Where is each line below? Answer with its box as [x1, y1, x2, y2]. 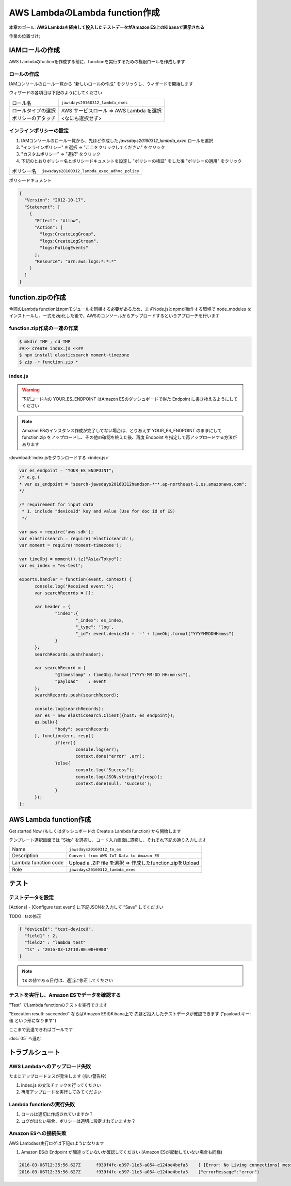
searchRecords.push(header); [34, 652, 104, 657]
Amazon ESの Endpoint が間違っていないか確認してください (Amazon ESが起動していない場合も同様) [21, 1149, 223, 1155]
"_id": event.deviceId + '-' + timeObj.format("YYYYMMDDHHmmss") [75, 631, 234, 637]
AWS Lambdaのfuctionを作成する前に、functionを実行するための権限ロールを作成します [9, 58, 185, 64]
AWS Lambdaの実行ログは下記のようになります [9, 1140, 104, 1146]
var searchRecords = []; [34, 590, 94, 596]
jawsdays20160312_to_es [68, 847, 122, 852]
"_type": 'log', [75, 624, 114, 630]
